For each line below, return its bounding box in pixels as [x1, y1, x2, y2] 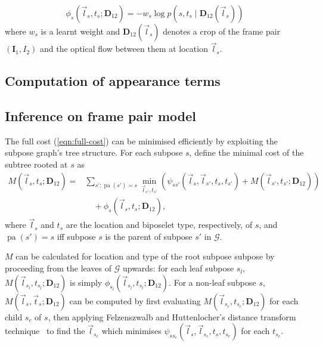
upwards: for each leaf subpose [122, 262, 234, 274]
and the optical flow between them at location [40, 42, 208, 55]
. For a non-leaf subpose [169, 276, 256, 288]
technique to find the [5, 325, 85, 337]
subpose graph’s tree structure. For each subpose [5, 146, 183, 159]
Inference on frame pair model [5, 106, 197, 125]
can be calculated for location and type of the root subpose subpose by [15, 250, 275, 262]
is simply [70, 276, 103, 288]
